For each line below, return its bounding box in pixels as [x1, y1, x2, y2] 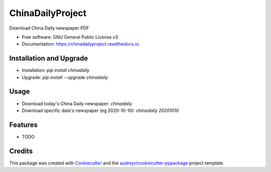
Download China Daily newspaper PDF [9, 25, 89, 31]
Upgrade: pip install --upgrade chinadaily [22, 74, 108, 80]
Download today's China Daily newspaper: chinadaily [22, 100, 132, 106]
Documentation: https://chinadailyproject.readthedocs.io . [22, 41, 141, 47]
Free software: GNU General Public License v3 [22, 34, 118, 40]
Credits [9, 146, 33, 155]
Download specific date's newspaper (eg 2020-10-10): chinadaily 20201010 [22, 107, 179, 113]
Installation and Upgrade [9, 54, 88, 62]
